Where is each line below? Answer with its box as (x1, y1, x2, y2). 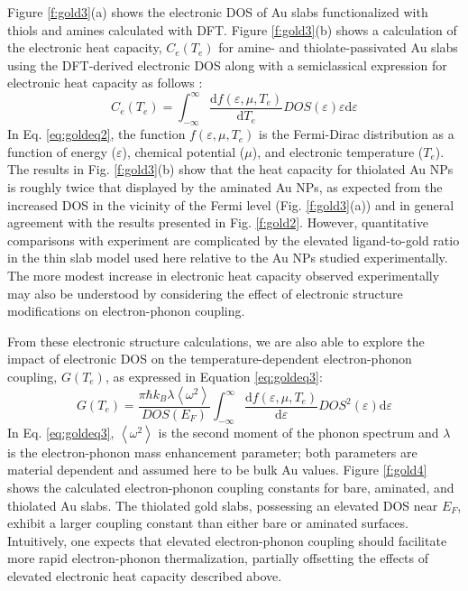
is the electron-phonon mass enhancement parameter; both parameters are (7, 442, 418, 461)
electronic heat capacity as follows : (7, 73, 203, 92)
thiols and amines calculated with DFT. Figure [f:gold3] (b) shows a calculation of (7, 20, 457, 39)
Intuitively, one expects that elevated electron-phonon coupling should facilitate (7, 531, 447, 549)
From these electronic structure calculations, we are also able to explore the (7, 331, 425, 350)
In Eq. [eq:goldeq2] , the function (7, 125, 186, 143)
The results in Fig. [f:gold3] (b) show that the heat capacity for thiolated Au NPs (7, 160, 454, 179)
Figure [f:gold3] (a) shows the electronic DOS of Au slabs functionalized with (7, 3, 428, 21)
